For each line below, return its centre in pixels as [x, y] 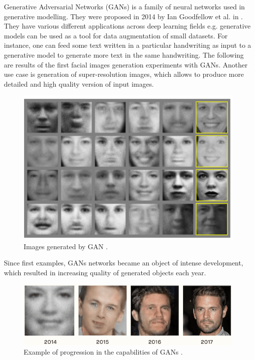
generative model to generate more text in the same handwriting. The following [124, 54]
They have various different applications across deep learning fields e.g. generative [127, 26]
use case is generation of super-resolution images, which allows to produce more [124, 74]
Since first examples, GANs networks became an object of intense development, [124, 263]
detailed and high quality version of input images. [79, 83]
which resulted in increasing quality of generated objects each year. [105, 272]
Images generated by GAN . [66, 246]
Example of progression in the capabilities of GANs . [103, 352]
